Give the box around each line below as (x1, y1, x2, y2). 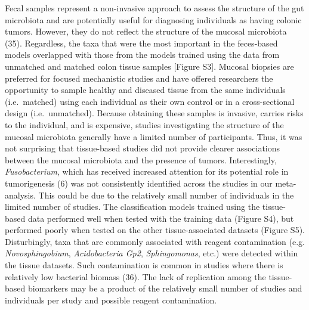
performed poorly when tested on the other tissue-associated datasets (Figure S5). (5, 224, 305, 236)
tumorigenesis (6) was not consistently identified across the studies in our (5, 176, 273, 189)
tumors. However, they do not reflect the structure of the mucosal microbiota (5, 25, 287, 38)
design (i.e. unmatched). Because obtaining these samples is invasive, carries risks (5, 107, 304, 119)
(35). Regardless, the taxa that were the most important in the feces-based (5, 36, 278, 49)
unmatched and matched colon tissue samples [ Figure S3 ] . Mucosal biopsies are (5, 60, 294, 72)
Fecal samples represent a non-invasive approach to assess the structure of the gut (5, 2, 304, 14)
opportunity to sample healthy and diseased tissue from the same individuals (5, 83, 286, 96)
